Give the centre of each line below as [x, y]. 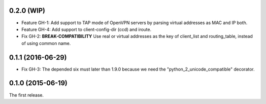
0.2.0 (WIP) [27, 11]
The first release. [26, 95]
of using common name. [46, 43]
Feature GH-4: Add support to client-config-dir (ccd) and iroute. [86, 29]
